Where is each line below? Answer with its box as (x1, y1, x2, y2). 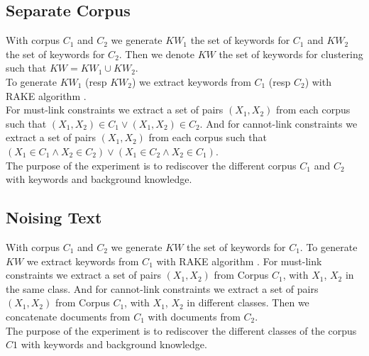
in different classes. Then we (187, 295, 309, 310)
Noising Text (6, 206, 102, 228)
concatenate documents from (6, 308, 131, 323)
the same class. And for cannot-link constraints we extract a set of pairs (6, 281, 319, 296)
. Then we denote (119, 46, 194, 61)
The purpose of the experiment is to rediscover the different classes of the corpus (6, 323, 357, 338)
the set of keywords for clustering (219, 46, 363, 61)
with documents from (148, 308, 241, 323)
